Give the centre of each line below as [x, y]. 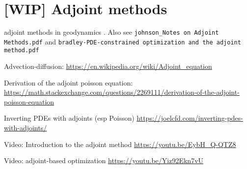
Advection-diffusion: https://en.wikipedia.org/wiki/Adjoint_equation [108, 66]
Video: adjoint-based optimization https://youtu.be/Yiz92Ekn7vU [104, 160]
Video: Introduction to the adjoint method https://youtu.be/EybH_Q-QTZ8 [120, 144]
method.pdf [22, 51]
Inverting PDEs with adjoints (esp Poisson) [69, 118]
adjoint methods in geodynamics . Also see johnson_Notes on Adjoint [111, 32]
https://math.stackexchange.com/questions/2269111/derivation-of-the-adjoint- [122, 92]
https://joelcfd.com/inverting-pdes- [190, 118]
